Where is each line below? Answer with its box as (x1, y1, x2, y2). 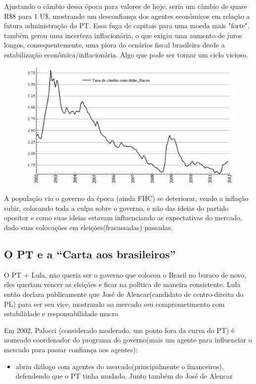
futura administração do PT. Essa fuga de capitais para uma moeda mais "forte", (4, 20, 250, 31)
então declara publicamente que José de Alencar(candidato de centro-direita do (4, 289, 244, 299)
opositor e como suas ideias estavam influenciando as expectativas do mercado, (4, 212, 243, 223)
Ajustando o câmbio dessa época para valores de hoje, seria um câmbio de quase (4, 1, 248, 11)
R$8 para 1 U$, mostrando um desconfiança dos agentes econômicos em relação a (4, 10, 250, 21)
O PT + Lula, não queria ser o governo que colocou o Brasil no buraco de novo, (4, 269, 247, 280)
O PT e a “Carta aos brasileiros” (4, 246, 176, 261)
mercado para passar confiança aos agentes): (4, 344, 138, 354)
